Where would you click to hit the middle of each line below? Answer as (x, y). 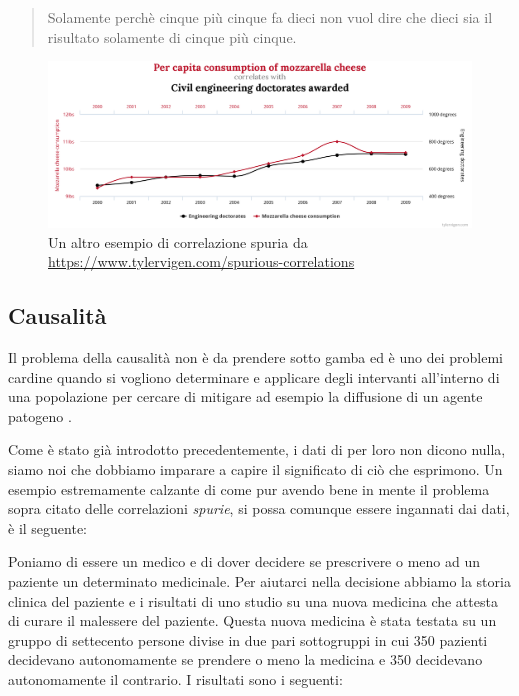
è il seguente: (48, 527)
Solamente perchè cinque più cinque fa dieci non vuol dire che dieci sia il (270, 17)
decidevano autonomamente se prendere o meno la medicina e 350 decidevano (245, 659)
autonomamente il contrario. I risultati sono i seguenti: (175, 678)
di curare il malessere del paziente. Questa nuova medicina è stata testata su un (252, 620)
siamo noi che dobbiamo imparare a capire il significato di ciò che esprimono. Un (255, 469)
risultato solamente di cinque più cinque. (172, 36)
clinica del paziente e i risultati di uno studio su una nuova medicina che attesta (253, 600)
